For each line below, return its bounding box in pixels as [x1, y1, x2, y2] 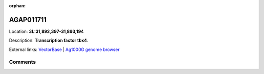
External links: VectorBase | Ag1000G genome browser [9, 47, 120, 52]
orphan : [9, 3, 26, 8]
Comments [9, 59, 36, 66]
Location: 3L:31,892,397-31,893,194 [9, 28, 84, 34]
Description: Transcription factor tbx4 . [9, 37, 88, 44]
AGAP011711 [9, 15, 46, 24]
